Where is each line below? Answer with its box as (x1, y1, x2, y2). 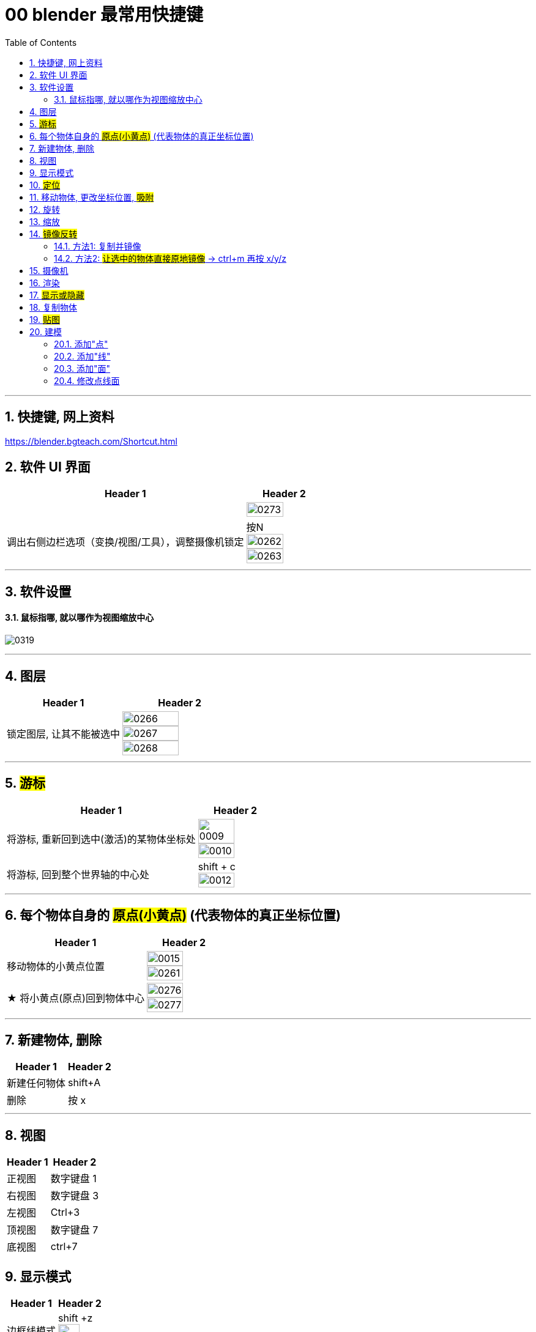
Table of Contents (5, 37, 77, 48)
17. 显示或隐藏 (29, 289, 84, 300)
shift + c (198, 860, 236, 873)
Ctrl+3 (50, 1206, 80, 1219)
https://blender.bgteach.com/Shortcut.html (5, 435, 177, 446)
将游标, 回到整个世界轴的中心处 (7, 868, 150, 881)
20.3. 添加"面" (54, 363, 111, 374)
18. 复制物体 (29, 302, 78, 313)
